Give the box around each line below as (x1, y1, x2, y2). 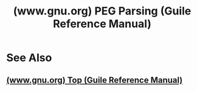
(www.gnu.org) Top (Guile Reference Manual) (6, 75, 183, 85)
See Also (6, 51, 52, 64)
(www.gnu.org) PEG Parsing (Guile (13, 4, 192, 18)
